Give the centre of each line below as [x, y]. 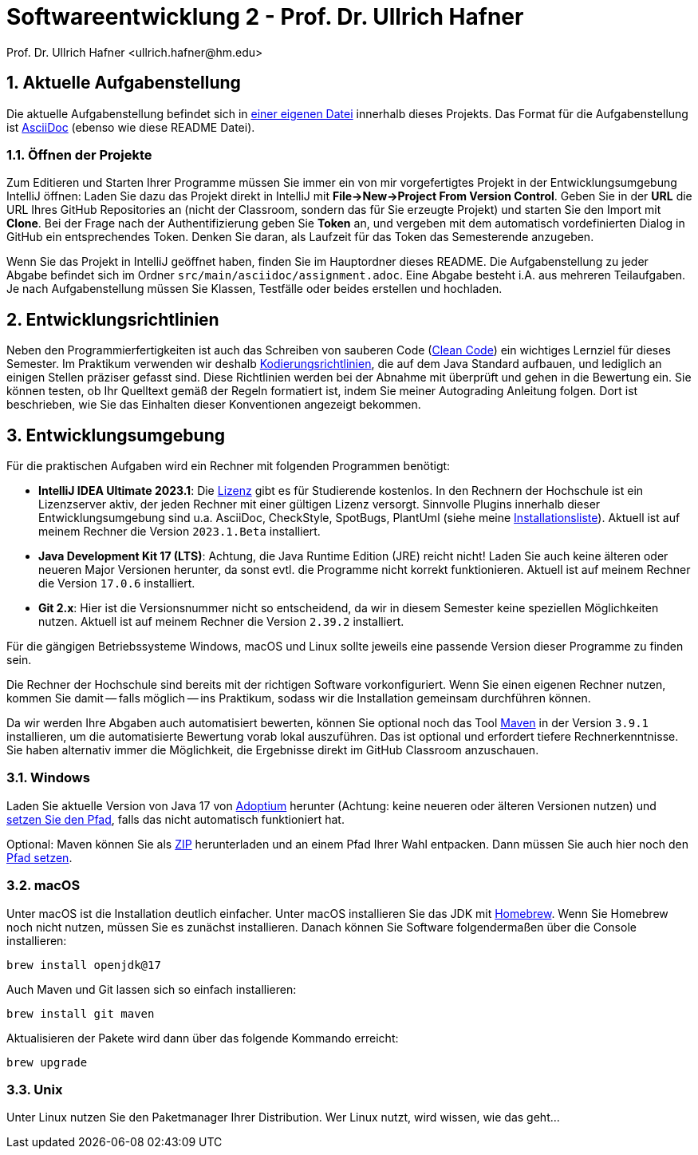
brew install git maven [81, 1013]
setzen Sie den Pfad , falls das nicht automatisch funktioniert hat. [175, 819]
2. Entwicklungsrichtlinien [113, 319]
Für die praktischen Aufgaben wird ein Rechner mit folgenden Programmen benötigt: [229, 466]
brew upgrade [47, 1062]
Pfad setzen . [39, 857]
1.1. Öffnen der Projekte [79, 154]
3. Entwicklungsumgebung [116, 435]
